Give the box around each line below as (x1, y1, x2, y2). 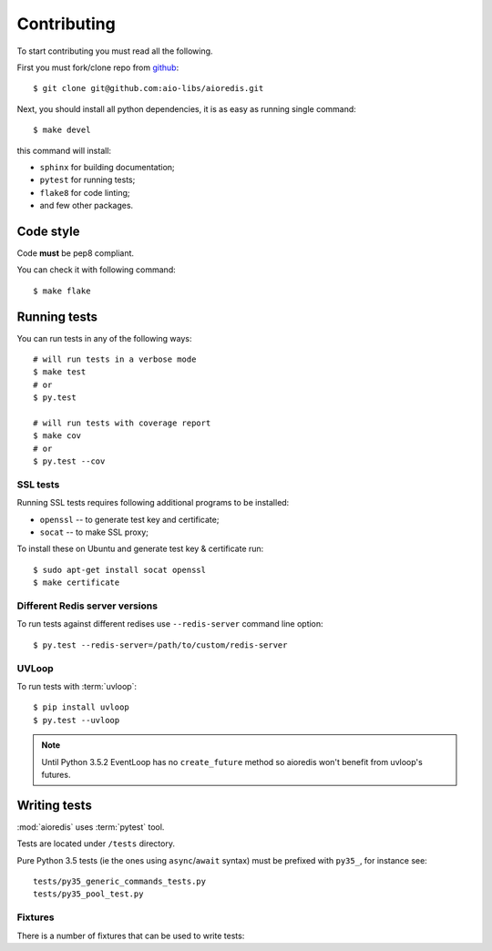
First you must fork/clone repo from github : (16, 62, 179, 73)
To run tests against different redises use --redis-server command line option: (16, 619, 323, 629)
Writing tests (16, 797, 93, 813)
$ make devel (33, 125, 91, 136)
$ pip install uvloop (33, 702, 129, 712)
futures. (41, 769, 71, 780)
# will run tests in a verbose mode (33, 354, 197, 364)
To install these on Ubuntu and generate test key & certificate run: (16, 543, 264, 555)
